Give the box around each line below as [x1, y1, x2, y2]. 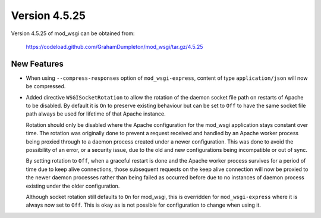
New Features [11, 58, 64, 68]
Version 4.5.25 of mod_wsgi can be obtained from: [11, 30, 135, 37]
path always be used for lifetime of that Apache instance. [26, 110, 166, 117]
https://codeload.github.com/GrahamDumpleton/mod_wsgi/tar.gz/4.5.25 [26, 43, 203, 50]
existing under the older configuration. [26, 182, 120, 189]
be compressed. [26, 83, 66, 90]
